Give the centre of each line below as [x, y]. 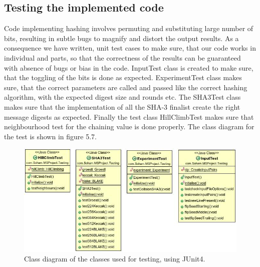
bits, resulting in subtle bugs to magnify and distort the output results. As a [121, 38]
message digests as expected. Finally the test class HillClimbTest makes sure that [129, 116]
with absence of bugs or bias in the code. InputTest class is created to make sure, [129, 67]
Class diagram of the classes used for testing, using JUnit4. [115, 259]
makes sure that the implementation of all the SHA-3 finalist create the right [122, 106]
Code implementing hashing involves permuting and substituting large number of [129, 28]
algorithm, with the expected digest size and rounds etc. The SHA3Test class [122, 97]
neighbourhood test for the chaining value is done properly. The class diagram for [129, 126]
